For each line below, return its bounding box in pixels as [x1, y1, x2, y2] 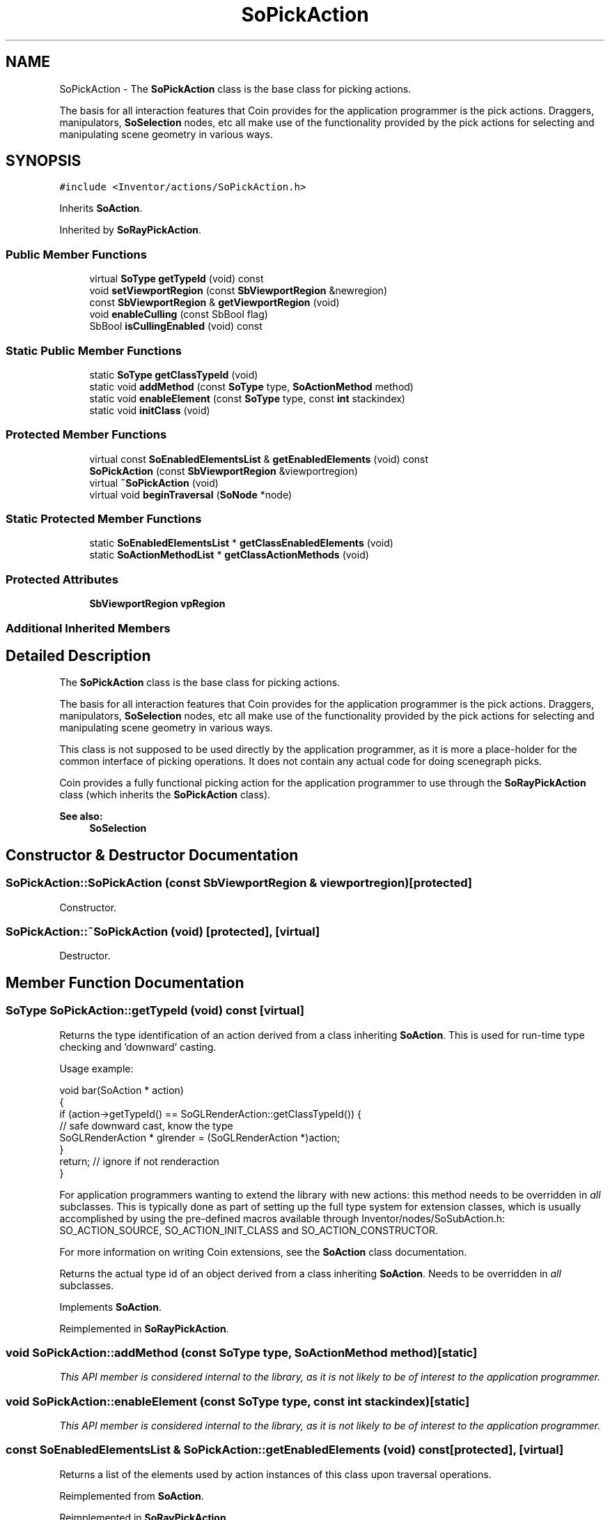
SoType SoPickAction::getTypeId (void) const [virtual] [6, 1003, 304, 1018]
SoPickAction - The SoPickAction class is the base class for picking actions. [59, 82, 412, 95]
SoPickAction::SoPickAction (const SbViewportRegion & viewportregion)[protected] [6, 876, 472, 890]
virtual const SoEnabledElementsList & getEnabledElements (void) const [89, 453, 429, 465]
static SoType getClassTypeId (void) [89, 368, 258, 381]
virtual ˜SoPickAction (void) [89, 476, 219, 489]
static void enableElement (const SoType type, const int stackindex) [89, 392, 405, 404]
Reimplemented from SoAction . [59, 1489, 204, 1502]
